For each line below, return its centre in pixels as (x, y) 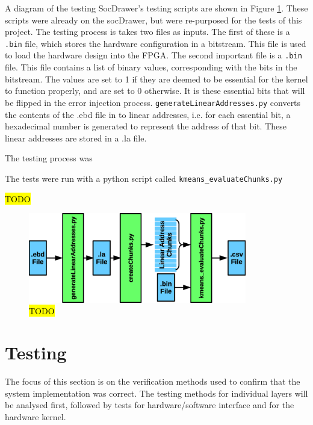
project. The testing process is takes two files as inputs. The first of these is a (147, 32)
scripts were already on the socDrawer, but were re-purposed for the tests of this (153, 20)
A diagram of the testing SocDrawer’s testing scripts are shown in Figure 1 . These (156, 8)
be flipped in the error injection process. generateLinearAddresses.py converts (153, 102)
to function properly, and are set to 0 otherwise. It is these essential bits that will (155, 91)
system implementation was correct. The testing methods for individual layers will (156, 393)
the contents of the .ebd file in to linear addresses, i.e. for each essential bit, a (148, 114)
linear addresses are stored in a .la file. (76, 138)
